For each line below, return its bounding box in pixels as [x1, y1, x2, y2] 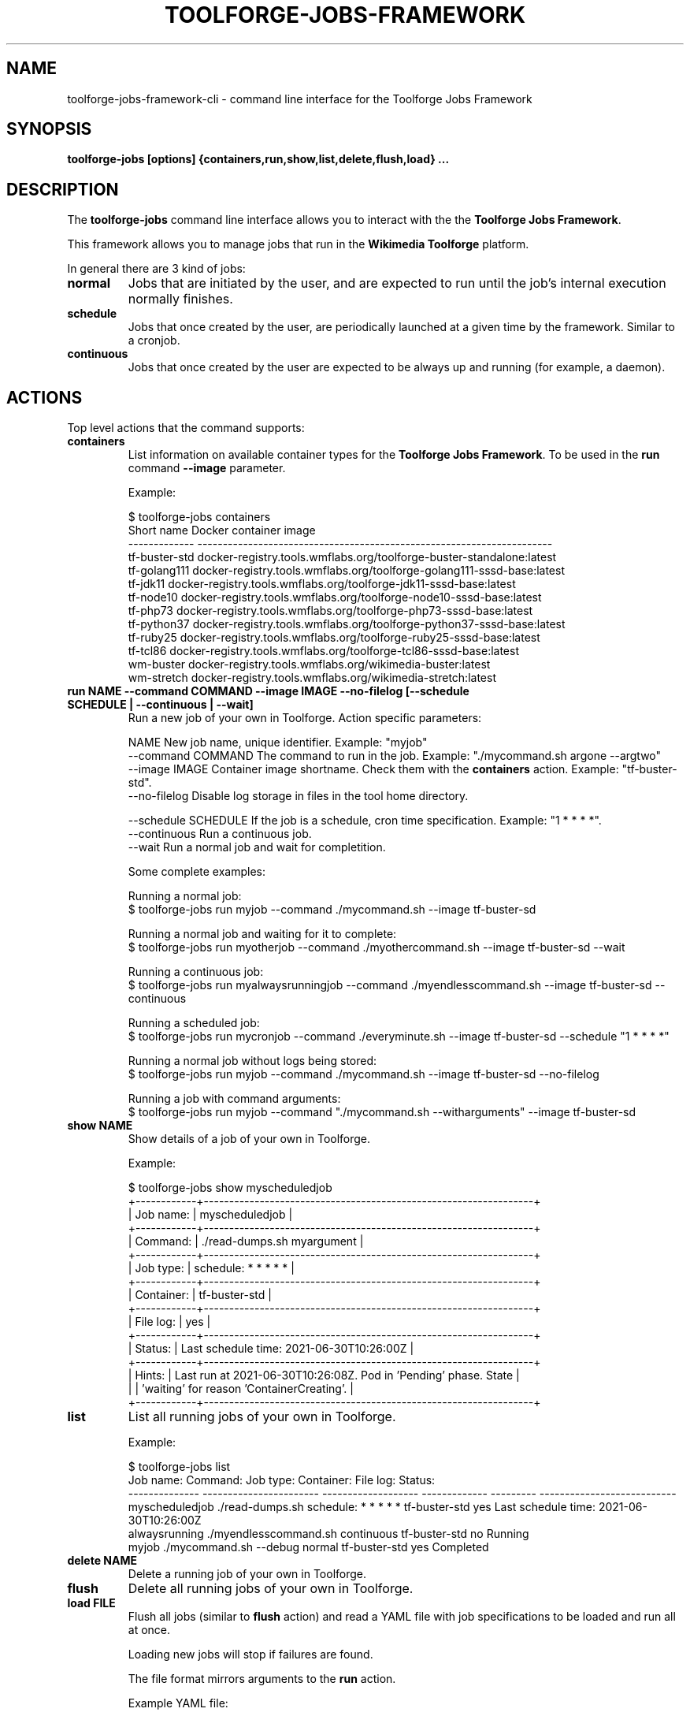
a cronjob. [128, 333, 180, 348]
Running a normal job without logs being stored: [128, 1054, 377, 1068]
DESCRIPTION [6, 179, 119, 199]
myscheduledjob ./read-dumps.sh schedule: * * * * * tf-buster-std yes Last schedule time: [128, 1500, 595, 1514]
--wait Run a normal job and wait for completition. [128, 840, 386, 854]
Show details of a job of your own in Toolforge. [128, 1132, 371, 1146]
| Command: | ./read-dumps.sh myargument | [128, 1234, 364, 1249]
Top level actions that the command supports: [67, 421, 305, 435]
